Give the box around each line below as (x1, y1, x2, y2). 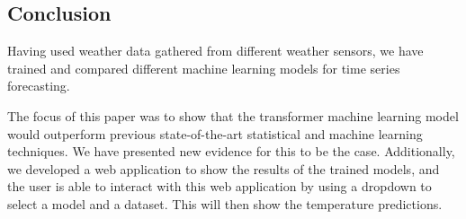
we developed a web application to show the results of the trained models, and (7, 159, 440, 178)
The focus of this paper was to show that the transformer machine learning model (7, 106, 459, 125)
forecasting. (7, 76, 70, 95)
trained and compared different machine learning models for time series (7, 58, 400, 77)
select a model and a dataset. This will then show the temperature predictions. (7, 194, 443, 213)
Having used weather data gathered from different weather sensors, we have (7, 41, 424, 60)
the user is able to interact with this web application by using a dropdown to (7, 177, 432, 196)
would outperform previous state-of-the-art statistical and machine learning (7, 124, 423, 143)
